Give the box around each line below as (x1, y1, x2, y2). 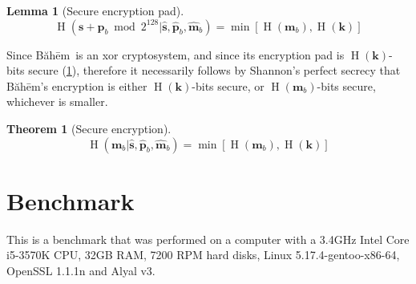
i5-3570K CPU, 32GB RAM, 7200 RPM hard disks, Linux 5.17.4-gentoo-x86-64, (6, 246, 400, 263)
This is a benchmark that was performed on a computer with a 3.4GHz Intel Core (6, 230, 410, 247)
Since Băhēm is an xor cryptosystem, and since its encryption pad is (6, 46, 345, 63)
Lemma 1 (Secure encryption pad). (6, 2, 184, 18)
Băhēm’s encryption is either (6, 77, 147, 94)
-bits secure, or (192, 77, 265, 94)
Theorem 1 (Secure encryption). (6, 120, 172, 136)
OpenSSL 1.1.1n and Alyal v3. (6, 262, 155, 278)
